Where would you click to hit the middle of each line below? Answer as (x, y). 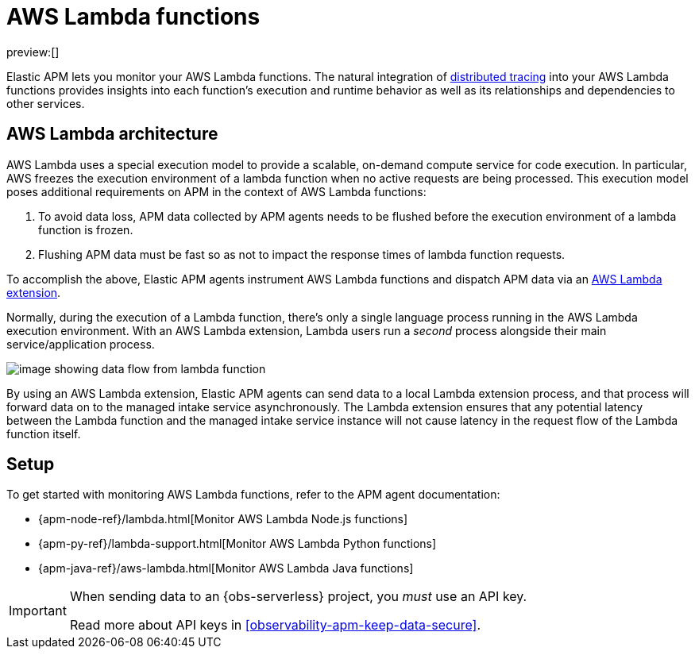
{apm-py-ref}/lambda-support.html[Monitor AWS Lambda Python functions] (237, 544)
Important (38, 611)
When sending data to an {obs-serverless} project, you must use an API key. (298, 597)
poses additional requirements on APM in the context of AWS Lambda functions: (216, 191)
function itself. (44, 433)
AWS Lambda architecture (112, 134)
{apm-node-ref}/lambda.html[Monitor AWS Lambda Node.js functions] (223, 519)
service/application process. (81, 344)
